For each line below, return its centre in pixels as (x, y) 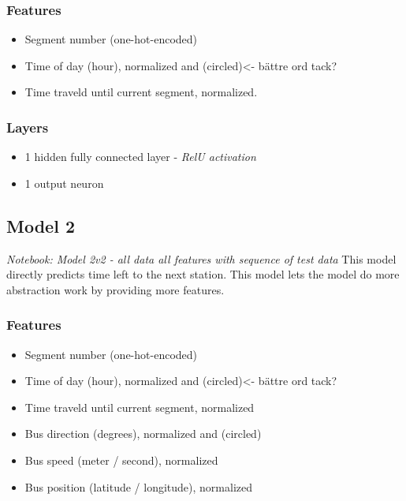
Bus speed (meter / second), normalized (121, 460)
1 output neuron (64, 183)
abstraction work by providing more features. (115, 289)
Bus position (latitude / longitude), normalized (138, 486)
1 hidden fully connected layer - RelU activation (140, 157)
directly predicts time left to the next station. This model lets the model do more (203, 274)
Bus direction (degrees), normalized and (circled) (143, 434)
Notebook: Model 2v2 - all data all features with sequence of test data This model (201, 258)
